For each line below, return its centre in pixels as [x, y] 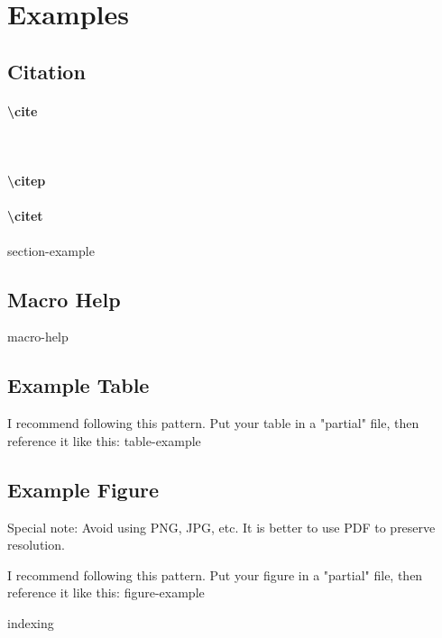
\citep [27, 181]
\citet [25, 216]
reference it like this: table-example [104, 440]
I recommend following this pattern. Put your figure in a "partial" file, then [215, 574]
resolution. [36, 545]
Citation [46, 71]
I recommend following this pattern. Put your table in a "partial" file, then [213, 423]
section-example [51, 250]
